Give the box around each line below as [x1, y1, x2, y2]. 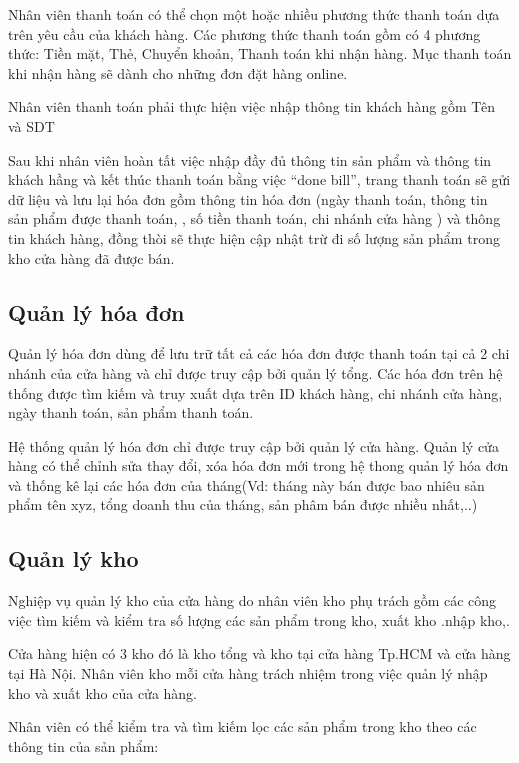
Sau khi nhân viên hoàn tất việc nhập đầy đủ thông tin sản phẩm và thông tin [8, 149, 492, 170]
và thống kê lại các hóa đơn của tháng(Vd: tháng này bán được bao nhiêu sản [8, 474, 485, 495]
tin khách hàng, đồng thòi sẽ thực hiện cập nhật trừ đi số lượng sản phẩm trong [8, 227, 500, 248]
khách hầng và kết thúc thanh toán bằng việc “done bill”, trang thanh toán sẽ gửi [8, 169, 511, 190]
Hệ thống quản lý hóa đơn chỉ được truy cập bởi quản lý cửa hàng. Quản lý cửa [8, 435, 499, 456]
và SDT [8, 115, 55, 136]
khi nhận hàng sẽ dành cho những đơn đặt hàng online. [8, 62, 348, 83]
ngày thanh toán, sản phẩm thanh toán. [8, 402, 254, 423]
